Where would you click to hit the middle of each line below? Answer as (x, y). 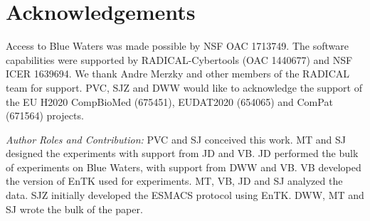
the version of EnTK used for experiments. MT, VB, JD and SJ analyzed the (174, 181)
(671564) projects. (45, 115)
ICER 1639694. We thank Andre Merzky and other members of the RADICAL (178, 74)
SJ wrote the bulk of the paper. (74, 209)
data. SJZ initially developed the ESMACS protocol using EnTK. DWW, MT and (185, 195)
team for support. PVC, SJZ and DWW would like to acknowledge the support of (184, 87)
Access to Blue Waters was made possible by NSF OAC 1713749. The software (177, 46)
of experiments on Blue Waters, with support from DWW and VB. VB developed (184, 167)
